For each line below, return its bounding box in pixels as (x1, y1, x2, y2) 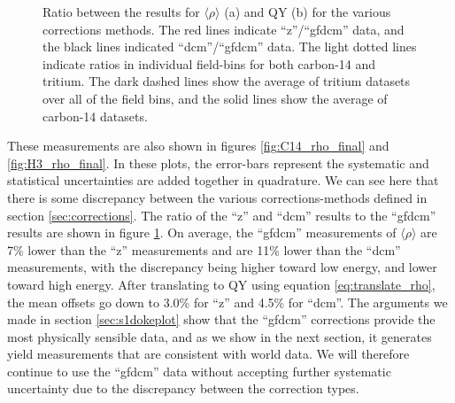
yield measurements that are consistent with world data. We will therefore (7, 345, 410, 363)
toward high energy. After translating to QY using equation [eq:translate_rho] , (7, 275, 436, 293)
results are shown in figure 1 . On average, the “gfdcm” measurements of (7, 223, 397, 242)
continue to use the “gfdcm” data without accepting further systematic (7, 361, 391, 380)
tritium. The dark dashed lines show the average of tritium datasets (42, 72, 411, 90)
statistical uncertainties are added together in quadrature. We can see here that (7, 171, 439, 190)
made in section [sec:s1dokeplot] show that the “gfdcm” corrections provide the (7, 310, 436, 329)
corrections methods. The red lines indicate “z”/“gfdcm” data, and (42, 19, 405, 38)
